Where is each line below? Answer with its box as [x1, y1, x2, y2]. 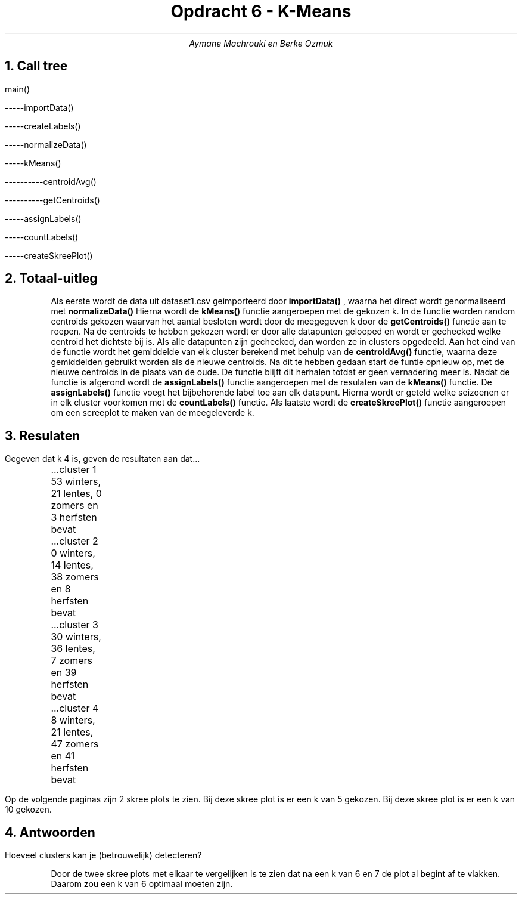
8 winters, [51, 714, 95, 727]
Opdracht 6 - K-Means [170, 1, 352, 21]
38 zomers [51, 571, 99, 583]
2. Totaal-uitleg [5, 271, 98, 286]
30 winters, [51, 631, 101, 643]
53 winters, [51, 475, 101, 488]
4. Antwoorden [5, 824, 95, 840]
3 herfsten [51, 511, 97, 524]
